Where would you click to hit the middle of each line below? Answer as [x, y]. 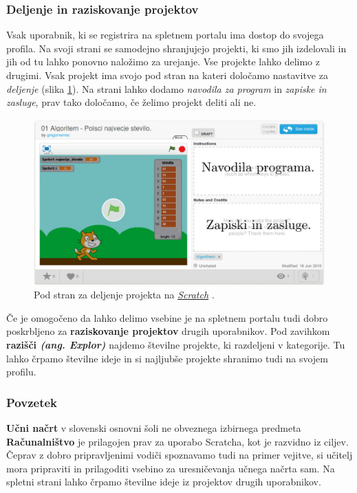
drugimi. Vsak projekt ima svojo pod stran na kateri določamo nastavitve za [167, 75]
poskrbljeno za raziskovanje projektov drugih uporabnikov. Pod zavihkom [168, 331]
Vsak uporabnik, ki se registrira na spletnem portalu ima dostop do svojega [165, 35]
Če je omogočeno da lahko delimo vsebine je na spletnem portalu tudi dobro [167, 317]
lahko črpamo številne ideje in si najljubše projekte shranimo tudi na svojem [167, 358]
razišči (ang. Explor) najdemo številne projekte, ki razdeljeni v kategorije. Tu [176, 344]
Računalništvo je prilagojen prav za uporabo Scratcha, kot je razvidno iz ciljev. [177, 441]
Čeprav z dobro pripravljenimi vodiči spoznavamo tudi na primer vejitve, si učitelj [180, 455]
